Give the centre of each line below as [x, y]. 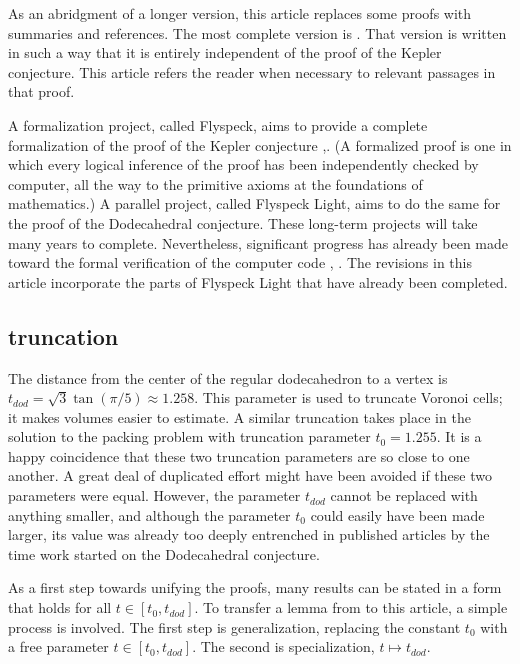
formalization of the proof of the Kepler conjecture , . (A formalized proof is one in [260, 144]
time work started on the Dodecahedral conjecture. [164, 553]
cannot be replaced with [404, 495]
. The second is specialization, [283, 646]
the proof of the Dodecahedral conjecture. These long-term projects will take [243, 222]
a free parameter [58, 646]
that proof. [41, 91]
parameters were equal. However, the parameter [154, 495]
